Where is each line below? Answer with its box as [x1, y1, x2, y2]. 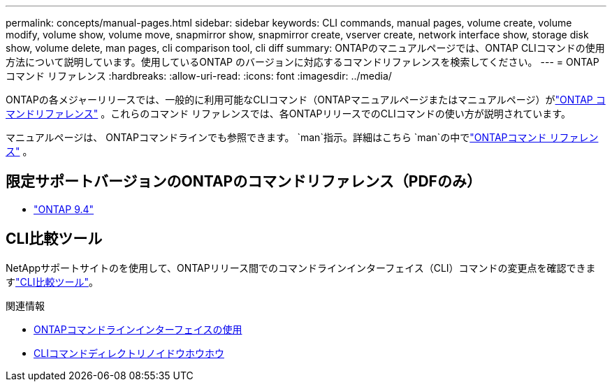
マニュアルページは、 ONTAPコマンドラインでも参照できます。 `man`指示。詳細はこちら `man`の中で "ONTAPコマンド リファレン [6, 131, 599, 143]
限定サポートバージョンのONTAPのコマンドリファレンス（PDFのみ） [6, 173, 481, 191]
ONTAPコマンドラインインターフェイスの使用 [34, 323, 242, 335]
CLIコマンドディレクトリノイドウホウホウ [34, 346, 224, 359]
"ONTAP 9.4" [34, 203, 94, 215]
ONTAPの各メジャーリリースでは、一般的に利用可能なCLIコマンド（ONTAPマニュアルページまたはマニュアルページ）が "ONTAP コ [6, 94, 606, 105]
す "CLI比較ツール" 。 [6, 275, 99, 288]
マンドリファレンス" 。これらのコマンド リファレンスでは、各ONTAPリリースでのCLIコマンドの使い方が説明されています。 [6, 108, 571, 119]
